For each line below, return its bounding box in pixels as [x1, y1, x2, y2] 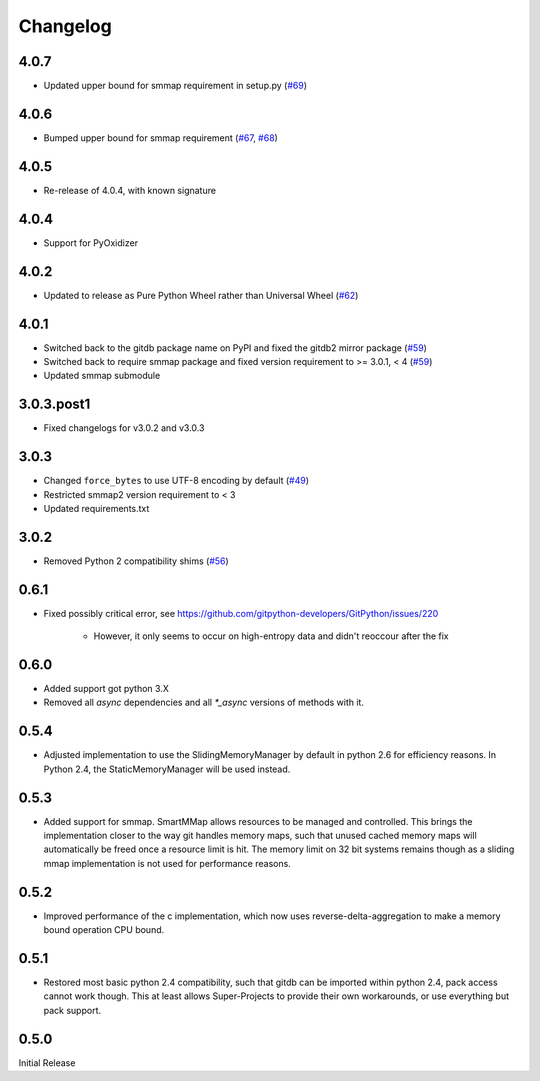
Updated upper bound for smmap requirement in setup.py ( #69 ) [43, 80, 308, 92]
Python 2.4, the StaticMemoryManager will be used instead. [43, 763, 291, 775]
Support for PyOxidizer [43, 236, 139, 249]
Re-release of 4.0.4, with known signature [43, 184, 217, 196]
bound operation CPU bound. [43, 924, 165, 936]
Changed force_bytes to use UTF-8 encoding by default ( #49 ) [43, 475, 310, 487]
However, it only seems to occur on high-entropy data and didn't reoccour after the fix [93, 630, 449, 642]
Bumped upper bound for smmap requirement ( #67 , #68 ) [43, 131, 279, 144]
